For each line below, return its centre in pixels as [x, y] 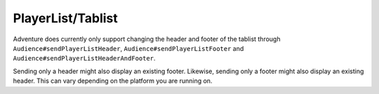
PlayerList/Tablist [66, 18]
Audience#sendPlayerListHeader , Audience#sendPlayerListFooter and [128, 48]
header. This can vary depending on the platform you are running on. [113, 81]
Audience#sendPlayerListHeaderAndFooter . [84, 58]
